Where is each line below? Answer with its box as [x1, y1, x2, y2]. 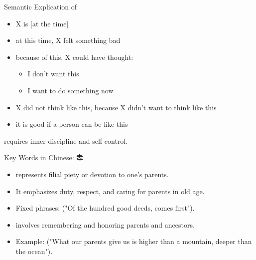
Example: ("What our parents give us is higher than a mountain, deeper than [15, 236, 252, 247]
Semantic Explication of [4, 1, 77, 11]
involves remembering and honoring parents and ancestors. [15, 219, 195, 230]
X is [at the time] [15, 18, 69, 28]
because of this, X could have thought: [15, 51, 133, 62]
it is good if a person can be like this [15, 119, 128, 129]
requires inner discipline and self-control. [4, 135, 128, 146]
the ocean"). [15, 246, 53, 256]
